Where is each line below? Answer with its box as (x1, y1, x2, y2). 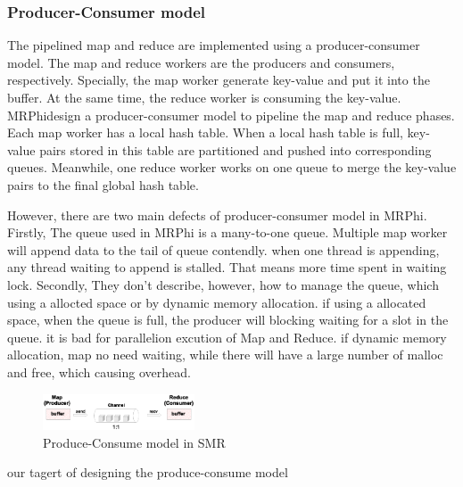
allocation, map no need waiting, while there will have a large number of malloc (7, 345, 443, 364)
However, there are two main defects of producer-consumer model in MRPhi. (7, 205, 427, 224)
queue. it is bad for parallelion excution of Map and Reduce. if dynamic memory (7, 327, 447, 346)
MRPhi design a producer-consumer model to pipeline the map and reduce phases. (7, 105, 455, 124)
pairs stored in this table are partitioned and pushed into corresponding (39, 140, 432, 159)
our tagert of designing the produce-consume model (7, 463, 288, 482)
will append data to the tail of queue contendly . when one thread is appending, (7, 240, 440, 259)
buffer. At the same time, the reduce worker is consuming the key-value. (7, 88, 401, 106)
